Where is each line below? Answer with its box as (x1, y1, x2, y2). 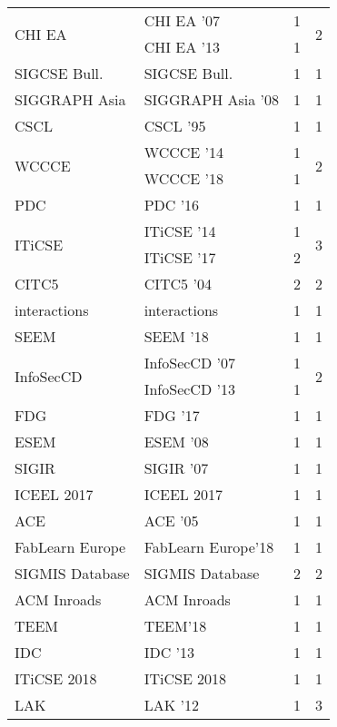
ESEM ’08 (144, 431, 209, 452)
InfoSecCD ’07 (144, 352, 235, 373)
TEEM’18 (144, 615, 207, 636)
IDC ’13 (144, 642, 194, 663)
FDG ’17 (144, 405, 200, 426)
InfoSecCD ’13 (144, 378, 235, 399)
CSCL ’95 (144, 115, 206, 136)
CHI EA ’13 (144, 36, 221, 57)
